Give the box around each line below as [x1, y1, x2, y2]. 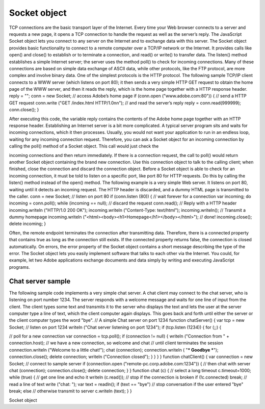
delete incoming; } [9, 221, 46, 227]
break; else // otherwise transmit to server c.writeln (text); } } [9, 388, 132, 394]
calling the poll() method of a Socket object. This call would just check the [9, 143, 159, 149]
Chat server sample [9, 277, 71, 285]
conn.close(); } [9, 107, 39, 113]
